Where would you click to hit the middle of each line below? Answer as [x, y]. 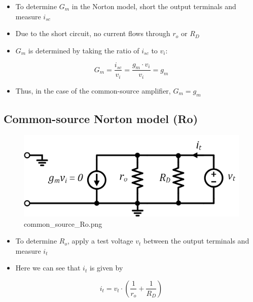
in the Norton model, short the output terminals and [154, 6]
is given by [106, 268]
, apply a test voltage [100, 241]
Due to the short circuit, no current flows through [93, 33]
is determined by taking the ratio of [84, 50]
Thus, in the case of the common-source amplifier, [93, 90]
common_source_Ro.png [63, 223]
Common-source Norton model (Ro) [101, 119]
